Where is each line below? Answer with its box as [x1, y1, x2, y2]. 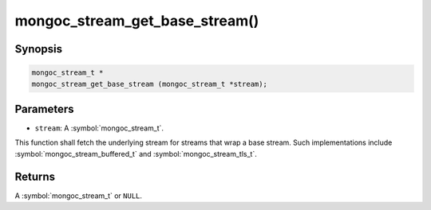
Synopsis [14, 42, 63, 56]
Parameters [14, 102, 74, 115]
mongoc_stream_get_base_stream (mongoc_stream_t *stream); [31, 80, 267, 88]
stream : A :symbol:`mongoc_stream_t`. [34, 123, 164, 133]
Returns [14, 169, 56, 183]
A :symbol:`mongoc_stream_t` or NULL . [14, 191, 143, 200]
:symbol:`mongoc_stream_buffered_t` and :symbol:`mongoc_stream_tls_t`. [14, 149, 257, 158]
